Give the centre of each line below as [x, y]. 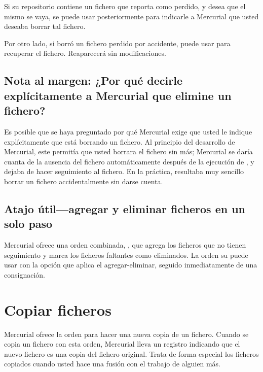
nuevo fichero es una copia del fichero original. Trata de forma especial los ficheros [131, 353]
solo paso [28, 224]
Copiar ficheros [58, 309]
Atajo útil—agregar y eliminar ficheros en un [125, 208]
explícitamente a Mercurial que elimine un [118, 95]
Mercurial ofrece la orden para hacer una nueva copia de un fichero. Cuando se [126, 334]
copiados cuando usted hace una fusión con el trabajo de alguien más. [112, 364]
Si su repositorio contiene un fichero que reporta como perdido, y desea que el [125, 6]
